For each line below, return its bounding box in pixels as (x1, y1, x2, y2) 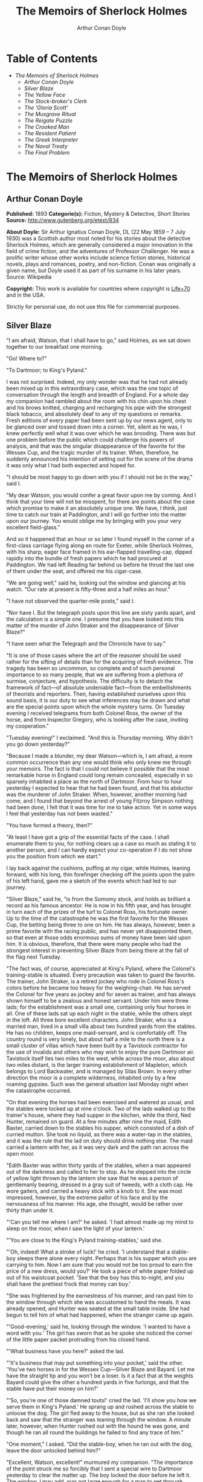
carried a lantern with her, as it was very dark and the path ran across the (6, 1144, 189, 1151)
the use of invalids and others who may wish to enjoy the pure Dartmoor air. (6, 1048, 195, 1055)
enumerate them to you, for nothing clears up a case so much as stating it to (6, 840, 196, 847)
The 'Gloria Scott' (24, 104, 68, 111)
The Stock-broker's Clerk (24, 97, 88, 105)
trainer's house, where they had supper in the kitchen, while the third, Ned (6, 1111, 192, 1119)
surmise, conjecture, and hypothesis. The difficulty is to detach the (6, 677, 173, 684)
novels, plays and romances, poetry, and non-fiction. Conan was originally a (6, 260, 196, 267)
